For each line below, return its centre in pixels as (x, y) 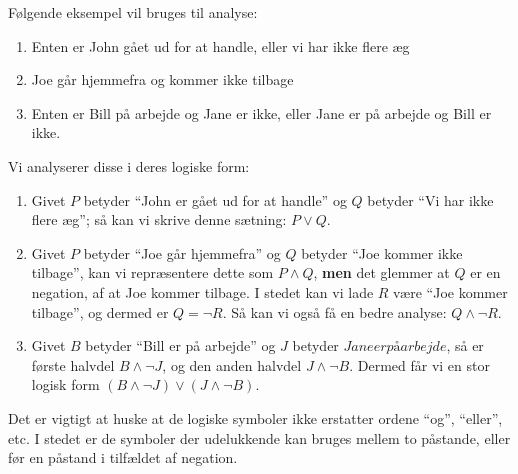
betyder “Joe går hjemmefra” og (182, 252)
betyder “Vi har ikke (430, 199)
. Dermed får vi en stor (419, 364)
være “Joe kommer (450, 291)
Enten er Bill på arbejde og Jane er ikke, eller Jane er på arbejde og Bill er (261, 112)
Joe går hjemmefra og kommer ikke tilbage (162, 79)
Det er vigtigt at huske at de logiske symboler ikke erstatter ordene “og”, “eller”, (255, 417)
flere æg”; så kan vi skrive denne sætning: (159, 219)
